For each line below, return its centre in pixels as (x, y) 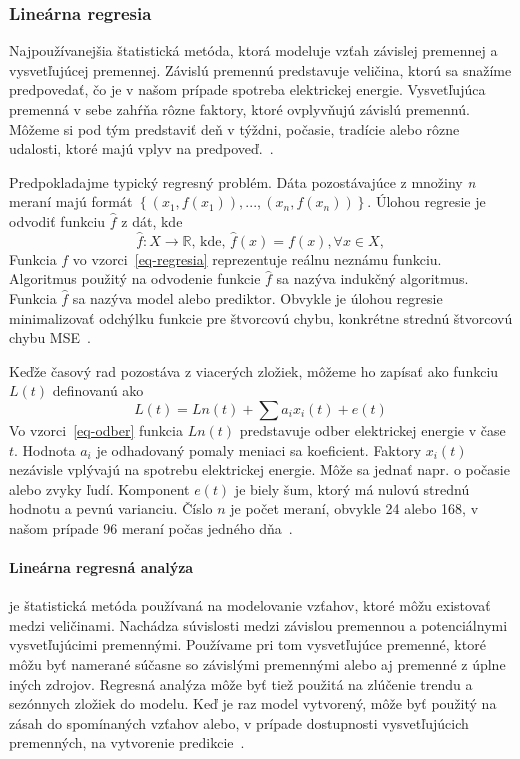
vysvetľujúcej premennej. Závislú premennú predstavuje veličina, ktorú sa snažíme (260, 69)
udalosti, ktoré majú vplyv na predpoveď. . (141, 148)
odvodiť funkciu (57, 220)
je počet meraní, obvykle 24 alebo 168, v (354, 508)
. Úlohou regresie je (426, 201)
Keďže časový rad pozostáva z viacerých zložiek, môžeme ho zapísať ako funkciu (254, 370)
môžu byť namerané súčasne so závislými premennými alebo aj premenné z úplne (257, 664)
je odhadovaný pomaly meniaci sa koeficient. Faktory (259, 449)
